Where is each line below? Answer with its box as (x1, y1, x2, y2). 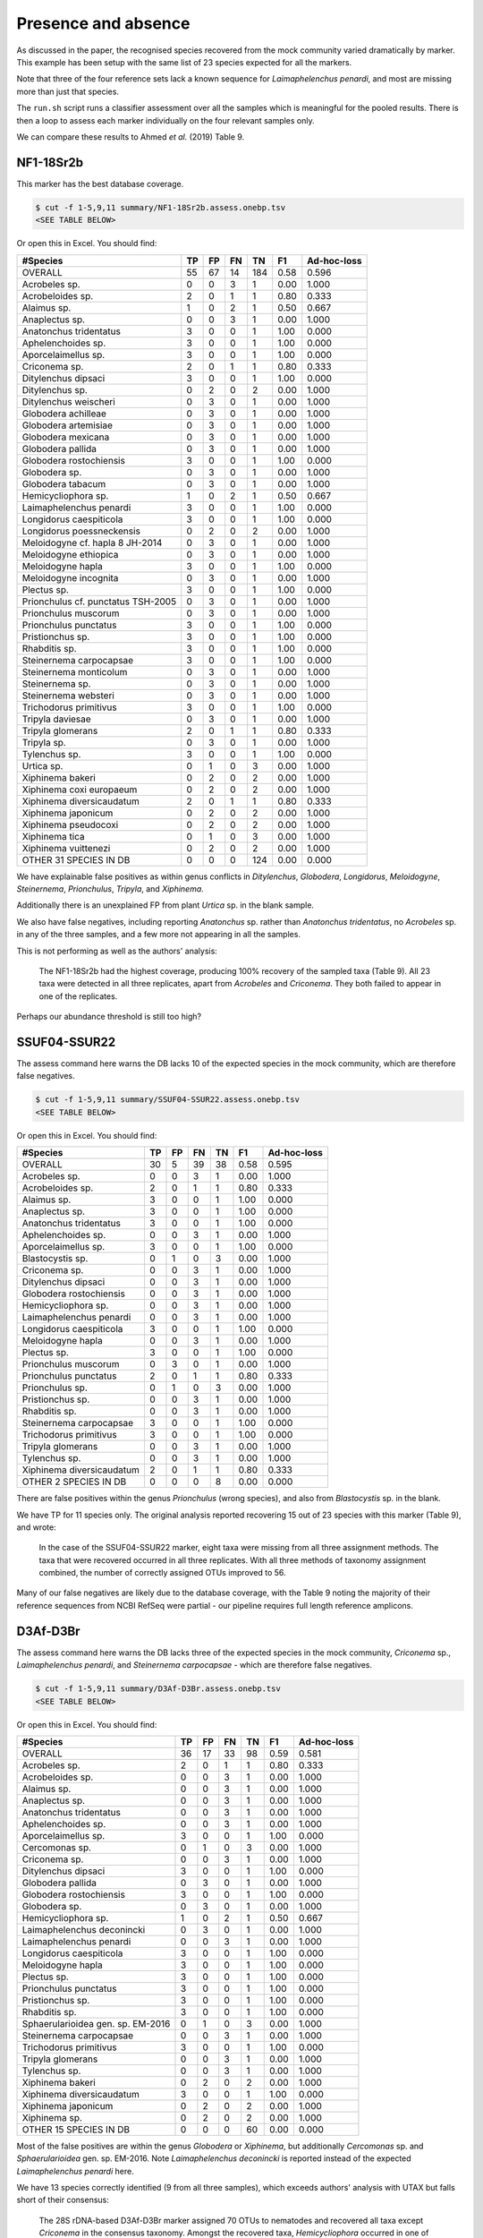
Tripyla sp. (21, 736, 66, 748)
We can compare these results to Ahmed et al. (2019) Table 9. (16, 131, 245, 142)
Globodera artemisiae (21, 419, 114, 431)
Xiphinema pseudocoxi (21, 818, 119, 831)
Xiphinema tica (21, 830, 85, 842)
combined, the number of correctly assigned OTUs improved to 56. (38, 1567, 286, 1578)
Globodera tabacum (21, 477, 106, 490)
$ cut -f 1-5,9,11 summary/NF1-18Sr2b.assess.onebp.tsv (35, 202, 286, 212)
